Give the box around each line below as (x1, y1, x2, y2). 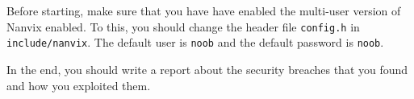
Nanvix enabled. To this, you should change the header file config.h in (6, 18, 360, 35)
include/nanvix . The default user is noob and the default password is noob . (6, 34, 384, 51)
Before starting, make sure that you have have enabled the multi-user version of (6, 2, 401, 19)
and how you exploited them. (6, 76, 151, 93)
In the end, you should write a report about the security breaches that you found (6, 60, 408, 77)
